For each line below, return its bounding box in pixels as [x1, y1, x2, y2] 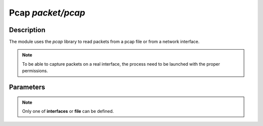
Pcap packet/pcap [9, 7, 85, 18]
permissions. [22, 68, 48, 74]
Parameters [9, 83, 45, 91]
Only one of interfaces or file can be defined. [22, 108, 114, 114]
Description [9, 26, 46, 34]
